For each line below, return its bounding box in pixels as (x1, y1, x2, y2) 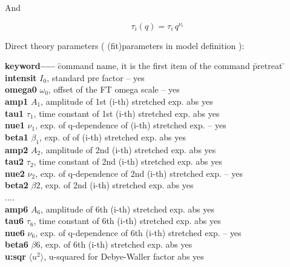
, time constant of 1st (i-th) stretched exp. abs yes (33, 107, 220, 119)
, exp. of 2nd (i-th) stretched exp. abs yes (40, 179, 194, 191)
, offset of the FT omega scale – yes (48, 83, 180, 96)
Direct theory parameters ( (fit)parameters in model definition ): (5, 39, 245, 51)
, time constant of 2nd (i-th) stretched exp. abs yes (33, 155, 223, 168)
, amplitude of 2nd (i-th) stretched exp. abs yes (41, 143, 216, 156)
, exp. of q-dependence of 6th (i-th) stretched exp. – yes (35, 226, 242, 239)
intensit (5, 71, 37, 84)
